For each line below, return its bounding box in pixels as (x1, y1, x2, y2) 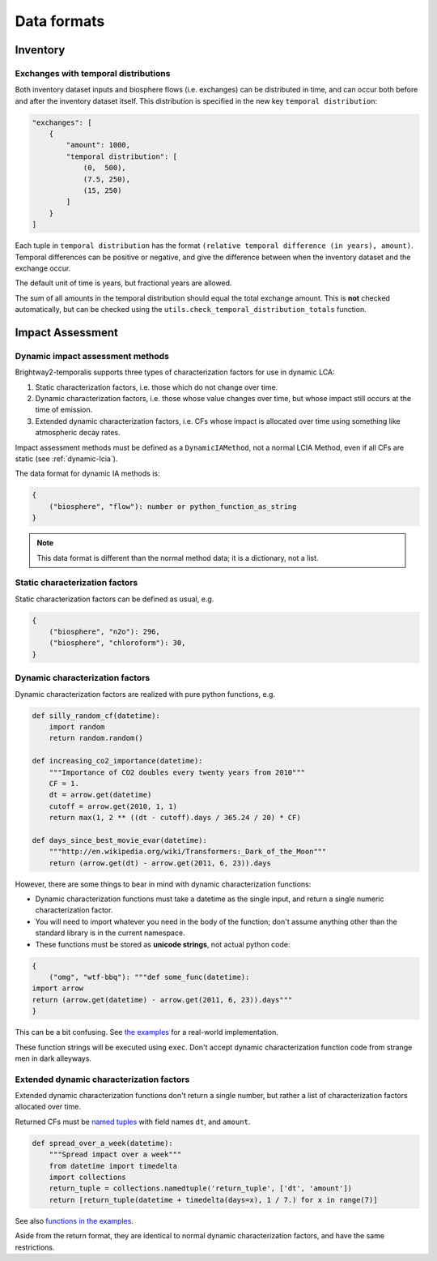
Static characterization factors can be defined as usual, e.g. (15, 594, 214, 604)
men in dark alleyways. (15, 1054, 92, 1063)
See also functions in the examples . (15, 1216, 134, 1225)
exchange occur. (15, 263, 71, 273)
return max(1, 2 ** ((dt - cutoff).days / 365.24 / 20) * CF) (49, 813, 301, 823)
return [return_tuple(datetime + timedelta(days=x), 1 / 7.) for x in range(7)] (49, 1195, 378, 1204)
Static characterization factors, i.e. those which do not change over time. (35, 382, 278, 392)
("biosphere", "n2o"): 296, (49, 627, 161, 636)
